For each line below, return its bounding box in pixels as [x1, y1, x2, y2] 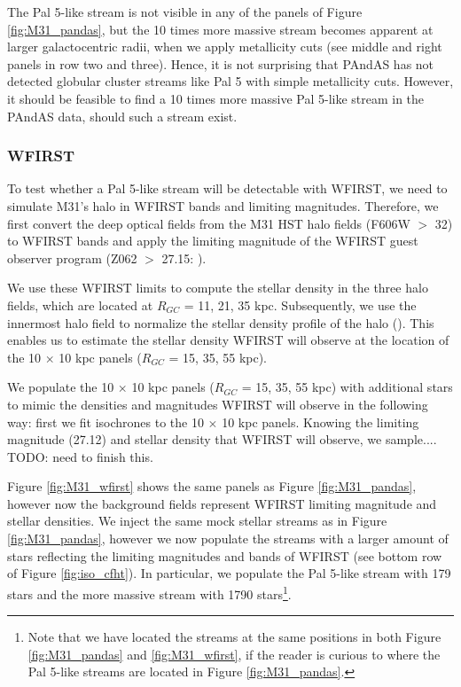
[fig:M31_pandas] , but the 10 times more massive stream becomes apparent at [7, 20, 434, 38]
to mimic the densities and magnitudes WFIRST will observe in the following [7, 394, 428, 413]
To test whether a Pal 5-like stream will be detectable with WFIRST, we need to [7, 179, 448, 198]
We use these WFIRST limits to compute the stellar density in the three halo [7, 278, 428, 297]
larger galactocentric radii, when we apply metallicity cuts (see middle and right [7, 37, 442, 56]
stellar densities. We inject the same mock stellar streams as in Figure [7, 511, 387, 530]
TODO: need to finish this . [7, 447, 153, 465]
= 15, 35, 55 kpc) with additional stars [241, 378, 453, 396]
